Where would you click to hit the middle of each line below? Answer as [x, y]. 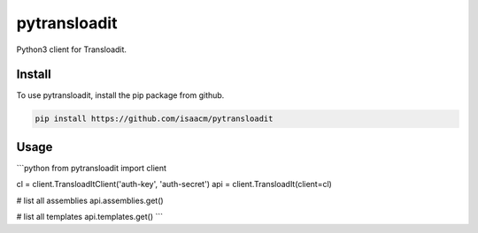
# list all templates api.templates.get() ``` [90, 217]
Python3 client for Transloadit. [72, 49]
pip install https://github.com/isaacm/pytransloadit [154, 119]
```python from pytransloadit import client [92, 168]
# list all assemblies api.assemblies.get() [90, 200]
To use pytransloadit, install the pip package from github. [120, 95]
